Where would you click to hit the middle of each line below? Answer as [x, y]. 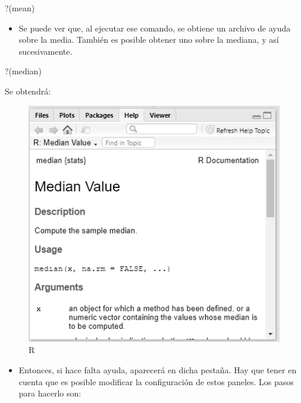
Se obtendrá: [28, 91]
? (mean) [20, 8]
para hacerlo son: [50, 393]
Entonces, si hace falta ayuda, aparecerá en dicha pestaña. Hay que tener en [158, 369]
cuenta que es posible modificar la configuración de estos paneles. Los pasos [156, 381]
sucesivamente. [46, 51]
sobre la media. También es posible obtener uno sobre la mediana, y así [149, 40]
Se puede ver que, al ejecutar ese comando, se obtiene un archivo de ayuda [155, 28]
